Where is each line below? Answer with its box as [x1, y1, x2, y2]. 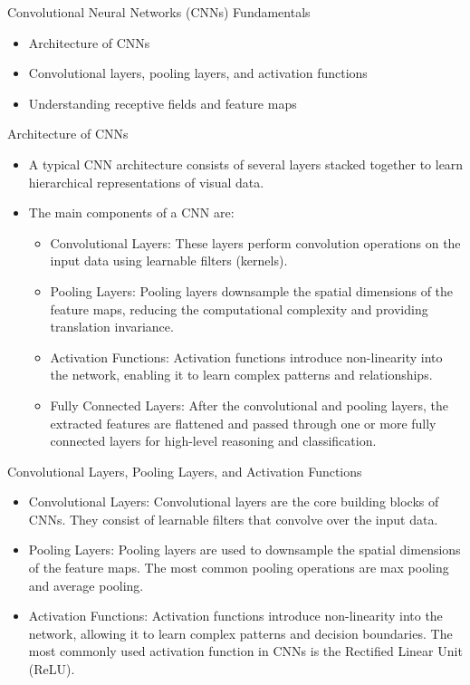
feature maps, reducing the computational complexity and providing [50, 299, 428, 318]
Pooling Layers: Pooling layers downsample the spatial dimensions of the [50, 281, 454, 300]
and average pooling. [28, 575, 144, 594]
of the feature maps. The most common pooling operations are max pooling [28, 558, 449, 577]
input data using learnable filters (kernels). [50, 251, 288, 270]
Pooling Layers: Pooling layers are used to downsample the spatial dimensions [28, 540, 461, 559]
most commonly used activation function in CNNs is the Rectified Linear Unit [28, 642, 463, 661]
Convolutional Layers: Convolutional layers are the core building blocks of [28, 492, 439, 511]
